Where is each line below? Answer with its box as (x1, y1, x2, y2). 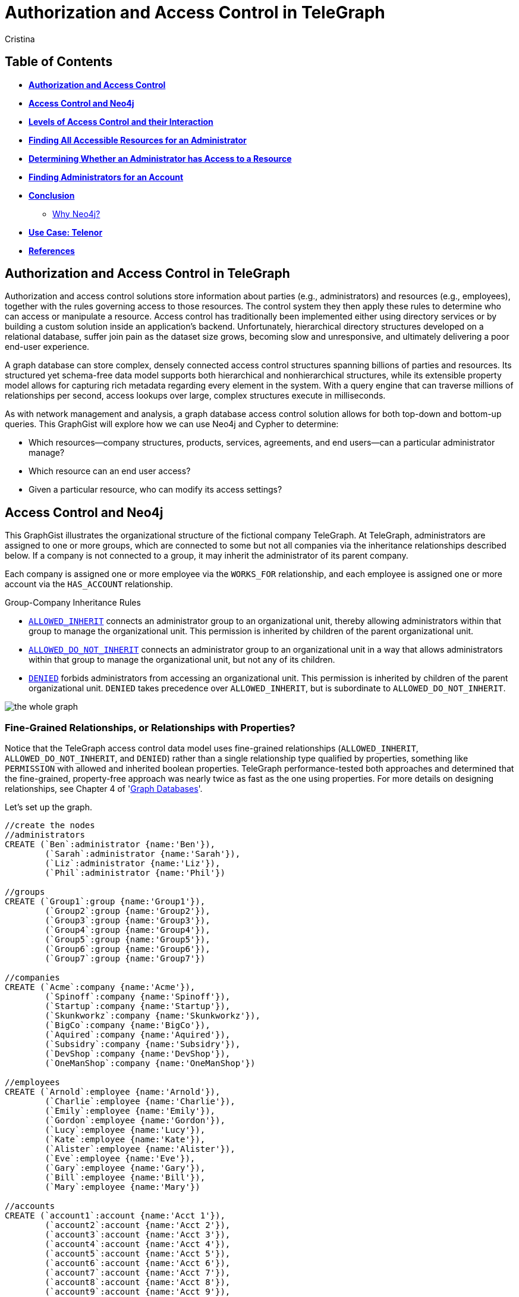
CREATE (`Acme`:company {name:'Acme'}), (5, 982, 196, 992)
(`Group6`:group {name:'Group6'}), (45, 944, 210, 954)
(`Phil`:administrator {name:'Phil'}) (45, 868, 225, 878)
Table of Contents (5, 54, 113, 70)
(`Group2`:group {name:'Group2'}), (45, 906, 210, 916)
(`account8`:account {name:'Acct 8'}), (45, 1277, 231, 1287)
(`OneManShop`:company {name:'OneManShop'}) (45, 1058, 256, 1069)
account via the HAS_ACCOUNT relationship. (5, 579, 173, 590)
